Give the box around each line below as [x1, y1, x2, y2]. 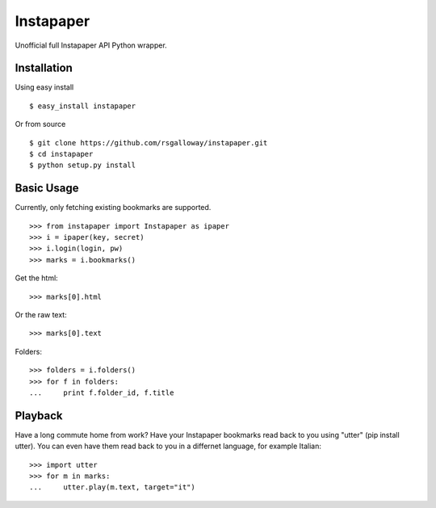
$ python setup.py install [29, 161, 136, 170]
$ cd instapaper [29, 149, 94, 159]
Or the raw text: [15, 310, 68, 320]
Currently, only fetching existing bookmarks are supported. [15, 203, 212, 212]
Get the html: [15, 273, 58, 283]
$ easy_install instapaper [29, 101, 136, 111]
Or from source [15, 120, 66, 129]
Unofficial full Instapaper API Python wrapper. [15, 40, 167, 50]
